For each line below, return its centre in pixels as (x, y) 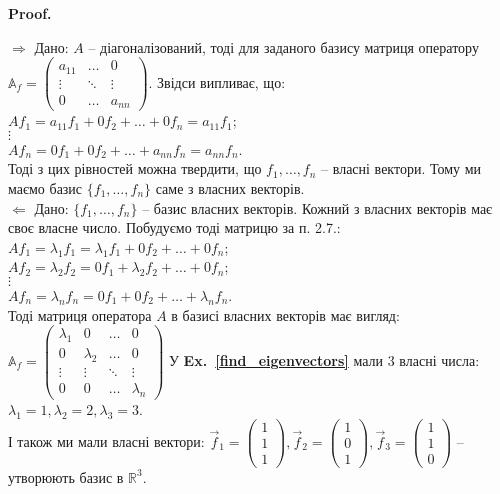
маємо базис (45, 188)
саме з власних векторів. (230, 188)
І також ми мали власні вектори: (106, 440)
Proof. (30, 13)
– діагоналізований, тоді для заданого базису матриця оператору (283, 46)
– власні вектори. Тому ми (401, 168)
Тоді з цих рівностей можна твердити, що (135, 168)
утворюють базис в (66, 476)
